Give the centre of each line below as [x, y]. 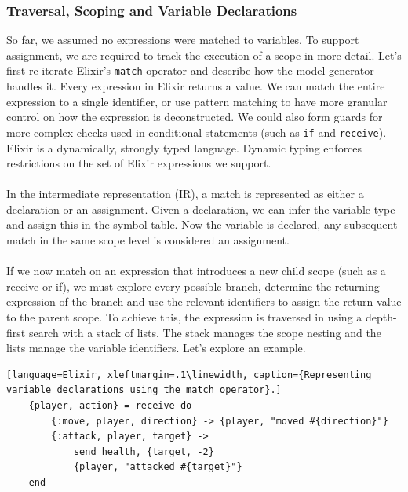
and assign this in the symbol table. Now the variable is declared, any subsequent [202, 224]
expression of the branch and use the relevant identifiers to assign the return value [204, 301]
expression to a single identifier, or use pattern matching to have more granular [197, 101]
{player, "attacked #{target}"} [158, 467]
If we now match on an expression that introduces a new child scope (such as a [196, 271]
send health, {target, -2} [144, 452]
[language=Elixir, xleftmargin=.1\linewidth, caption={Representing [189, 375]
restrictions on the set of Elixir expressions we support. [139, 163]
